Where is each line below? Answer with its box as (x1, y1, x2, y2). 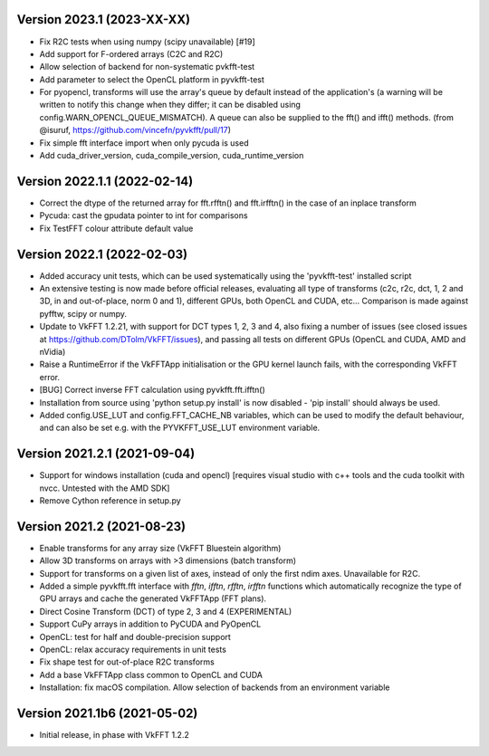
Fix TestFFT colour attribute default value (39, 223, 194, 234)
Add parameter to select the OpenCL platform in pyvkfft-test (39, 73, 264, 85)
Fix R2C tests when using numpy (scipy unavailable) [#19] (39, 36, 255, 47)
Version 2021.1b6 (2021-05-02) (16, 706, 198, 722)
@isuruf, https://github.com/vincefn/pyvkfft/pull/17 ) (39, 125, 231, 136)
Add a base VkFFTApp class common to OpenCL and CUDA (39, 669, 263, 680)
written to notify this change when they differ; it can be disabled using (39, 100, 301, 110)
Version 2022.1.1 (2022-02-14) (16, 173, 194, 189)
